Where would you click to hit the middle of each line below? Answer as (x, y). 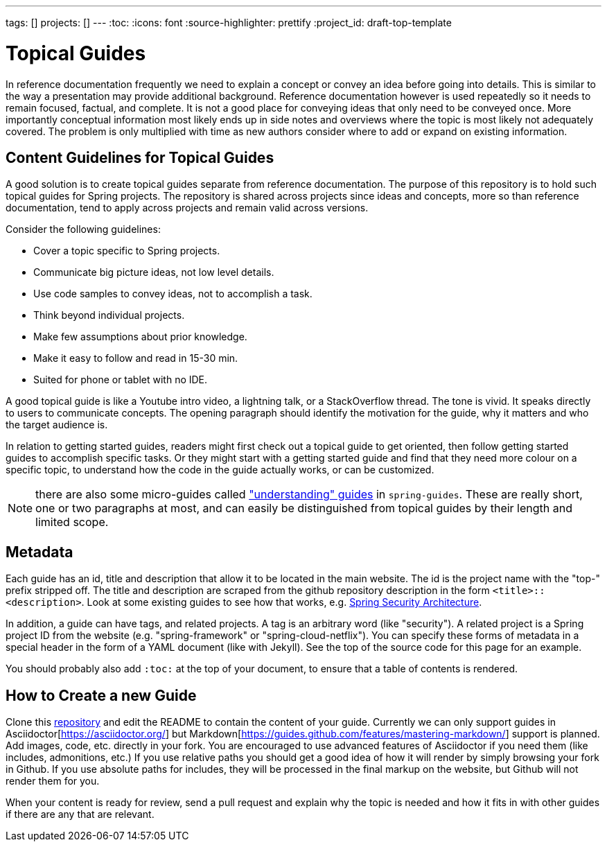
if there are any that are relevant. (80, 814)
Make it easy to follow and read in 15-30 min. (136, 358)
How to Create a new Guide (101, 695)
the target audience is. (57, 425)
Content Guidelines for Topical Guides (140, 157)
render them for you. (53, 781)
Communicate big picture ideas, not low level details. (154, 272)
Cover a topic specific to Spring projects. (127, 251)
